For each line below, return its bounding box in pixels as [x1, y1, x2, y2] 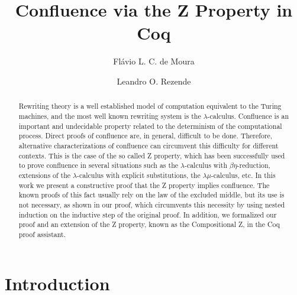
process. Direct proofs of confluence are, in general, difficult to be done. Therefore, [18, 131, 273, 141]
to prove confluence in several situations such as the [18, 160, 179, 170]
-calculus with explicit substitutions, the [77, 170, 201, 180]
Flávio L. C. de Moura [113, 55, 195, 67]
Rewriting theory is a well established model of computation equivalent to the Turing [18, 101, 282, 111]
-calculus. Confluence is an [207, 111, 289, 121]
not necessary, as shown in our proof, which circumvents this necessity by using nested [18, 199, 285, 209]
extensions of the [18, 170, 71, 180]
